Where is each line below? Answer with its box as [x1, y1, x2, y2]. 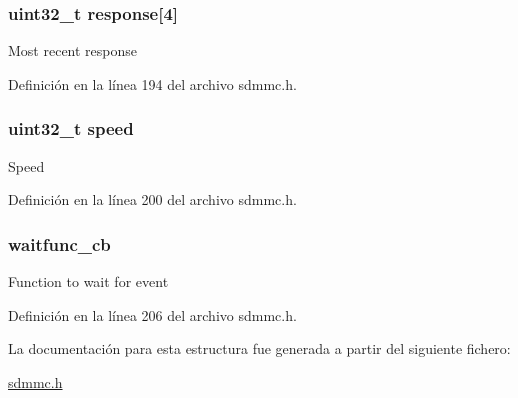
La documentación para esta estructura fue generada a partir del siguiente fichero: [8, 338, 511, 359]
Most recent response [8, 40, 138, 61]
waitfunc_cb [8, 231, 111, 256]
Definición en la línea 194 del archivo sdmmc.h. [8, 73, 297, 94]
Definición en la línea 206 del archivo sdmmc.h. [8, 304, 297, 325]
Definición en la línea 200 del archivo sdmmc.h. [8, 189, 297, 210]
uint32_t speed [8, 116, 134, 141]
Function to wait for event [8, 271, 169, 292]
